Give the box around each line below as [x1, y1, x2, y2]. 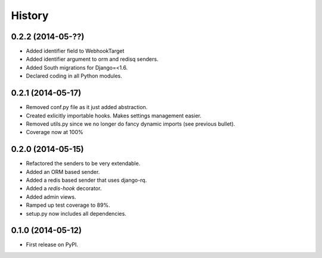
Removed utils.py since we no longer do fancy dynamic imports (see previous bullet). [26, 120, 236, 128]
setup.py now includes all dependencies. [26, 210, 126, 217]
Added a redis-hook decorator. [26, 185, 102, 192]
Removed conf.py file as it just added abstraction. [26, 104, 148, 111]
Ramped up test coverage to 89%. [26, 201, 110, 209]
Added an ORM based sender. [26, 168, 100, 175]
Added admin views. [26, 193, 76, 200]
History [11, 9, 49, 22]
